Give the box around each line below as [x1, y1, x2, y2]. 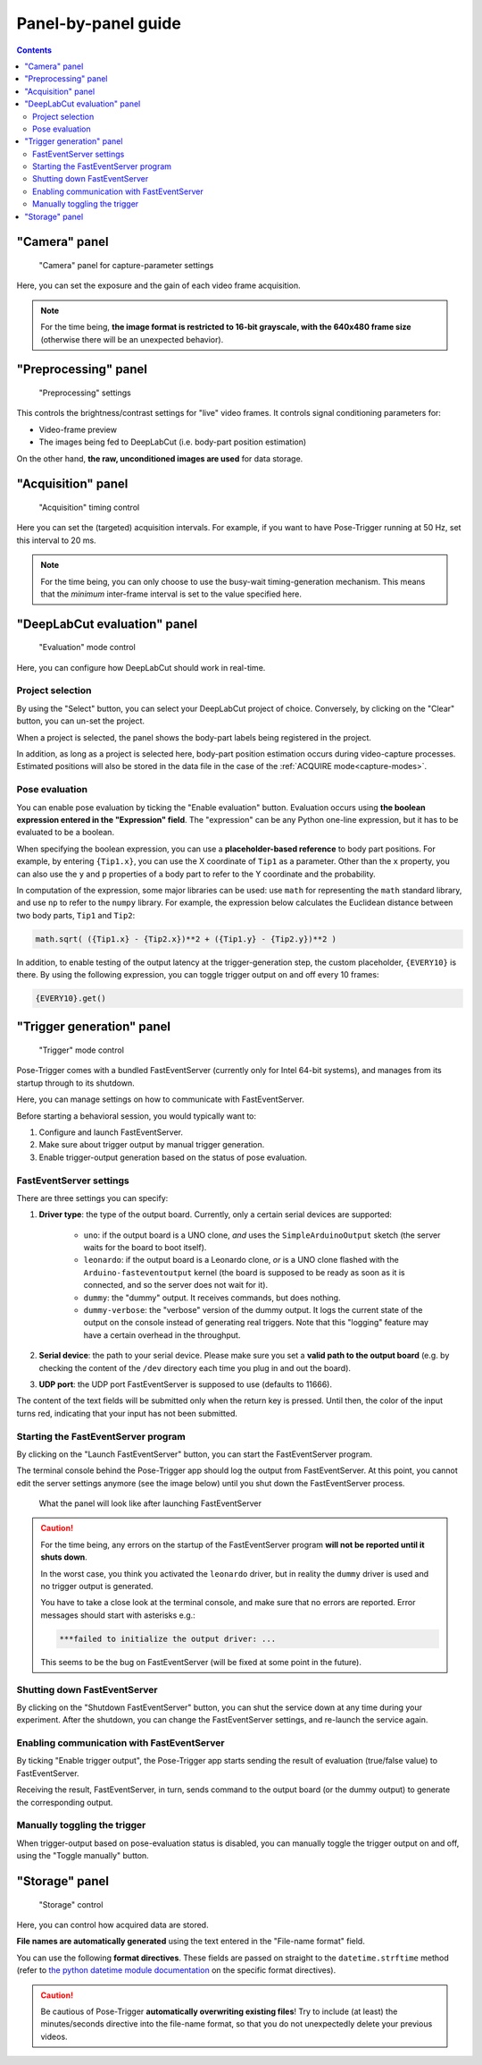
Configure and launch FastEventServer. [38, 1127, 183, 1138]
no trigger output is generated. [40, 1581, 154, 1592]
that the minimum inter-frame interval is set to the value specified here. [40, 588, 303, 599]
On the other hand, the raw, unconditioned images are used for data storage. [16, 453, 303, 464]
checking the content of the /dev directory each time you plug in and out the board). [38, 1362, 352, 1373]
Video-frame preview [38, 424, 118, 435]
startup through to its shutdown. [16, 1078, 135, 1088]
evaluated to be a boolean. [16, 827, 115, 838]
